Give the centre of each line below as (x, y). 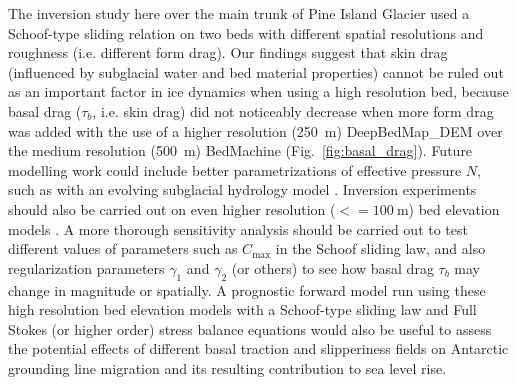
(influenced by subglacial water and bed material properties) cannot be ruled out (256, 71)
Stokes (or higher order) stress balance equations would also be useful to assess (250, 328)
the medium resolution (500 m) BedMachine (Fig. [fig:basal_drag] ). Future (240, 150)
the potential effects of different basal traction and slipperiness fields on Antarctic (258, 348)
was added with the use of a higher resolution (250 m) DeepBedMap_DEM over (255, 130)
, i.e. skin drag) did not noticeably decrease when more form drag (293, 110)
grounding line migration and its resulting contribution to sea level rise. (227, 367)
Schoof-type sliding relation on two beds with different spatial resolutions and (246, 32)
